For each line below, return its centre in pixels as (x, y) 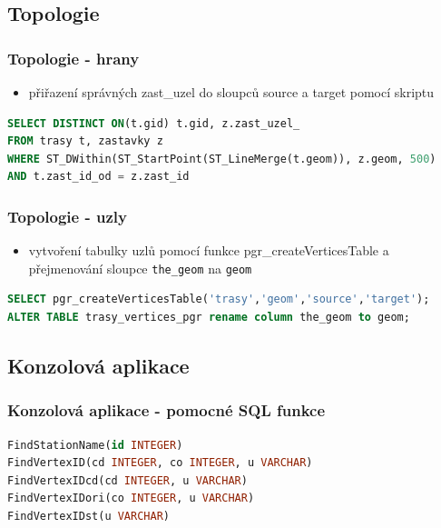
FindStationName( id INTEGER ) (95, 445)
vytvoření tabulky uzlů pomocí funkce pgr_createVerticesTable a (209, 250)
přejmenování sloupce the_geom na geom (140, 268)
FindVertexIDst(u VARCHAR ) (88, 516)
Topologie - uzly (67, 216)
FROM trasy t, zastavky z (85, 141)
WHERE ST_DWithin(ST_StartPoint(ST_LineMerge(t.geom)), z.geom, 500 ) (222, 159)
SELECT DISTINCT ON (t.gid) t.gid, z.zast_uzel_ (154, 123)
